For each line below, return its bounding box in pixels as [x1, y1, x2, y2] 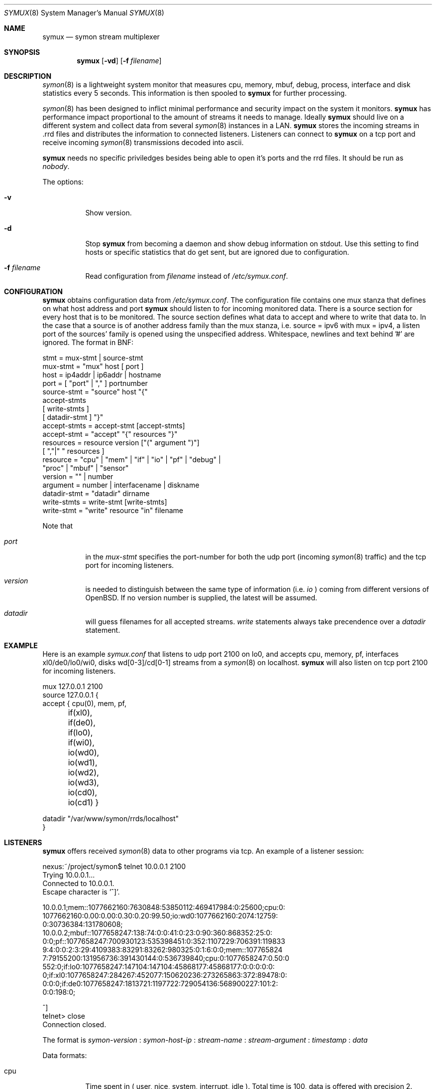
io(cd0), [68, 787, 98, 797]
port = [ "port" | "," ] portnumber [42, 379, 148, 387]
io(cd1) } [68, 797, 99, 807]
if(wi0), [68, 737, 95, 747]
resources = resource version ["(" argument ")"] [42, 438, 200, 447]
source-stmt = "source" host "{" [42, 387, 148, 396]
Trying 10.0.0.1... [42, 871, 95, 879]
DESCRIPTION [4, 72, 52, 80]
